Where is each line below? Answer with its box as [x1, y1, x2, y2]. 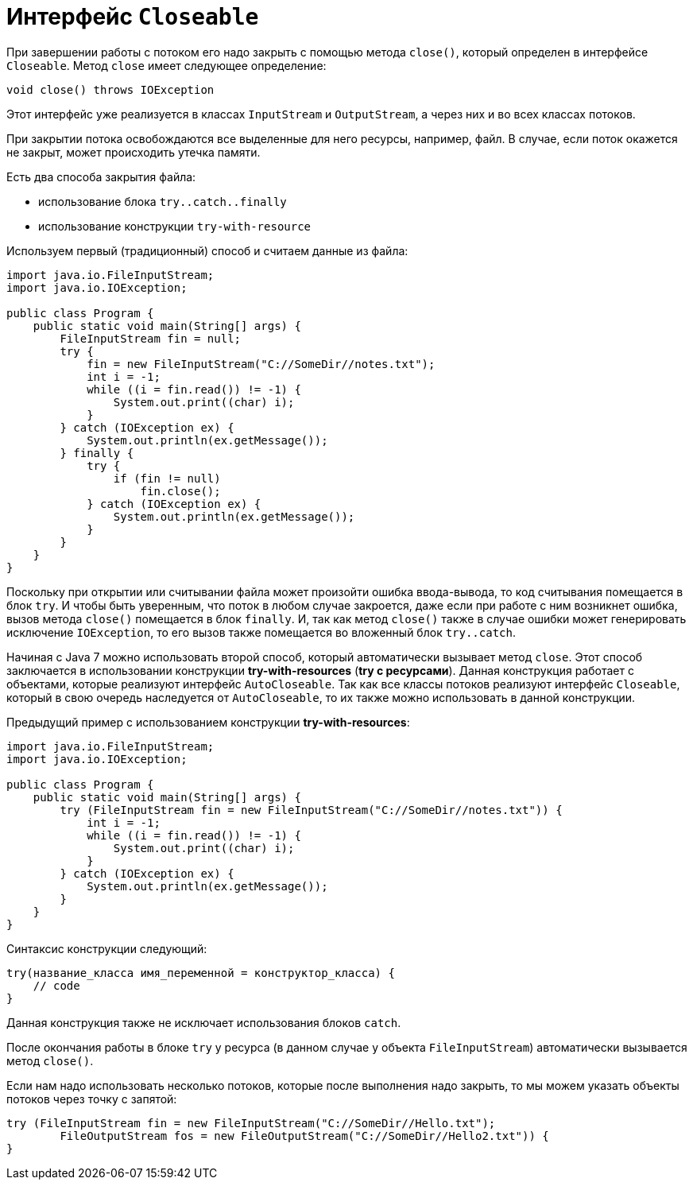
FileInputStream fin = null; [60, 331, 242, 345]
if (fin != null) [113, 471, 221, 485]
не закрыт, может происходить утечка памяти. [6, 145, 261, 159]
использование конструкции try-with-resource [38, 219, 312, 233]
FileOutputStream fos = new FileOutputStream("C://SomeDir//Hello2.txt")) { [60, 1129, 549, 1142]
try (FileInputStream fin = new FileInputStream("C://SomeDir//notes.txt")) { [60, 803, 563, 816]
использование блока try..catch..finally [38, 194, 287, 208]
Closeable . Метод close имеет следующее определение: [6, 58, 327, 72]
